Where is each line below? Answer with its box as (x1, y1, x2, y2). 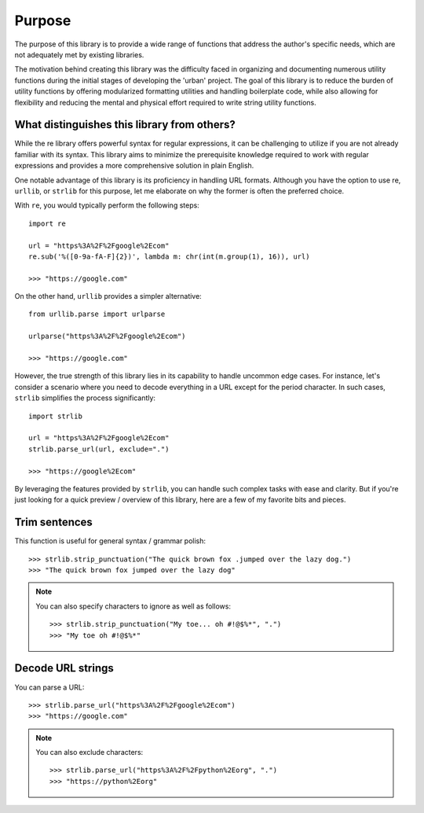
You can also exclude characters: (35, 748, 144, 757)
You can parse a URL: (14, 682, 85, 692)
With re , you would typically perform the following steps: (14, 200, 199, 210)
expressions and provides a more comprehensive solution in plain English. (14, 161, 254, 171)
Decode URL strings (14, 661, 114, 675)
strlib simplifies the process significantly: (14, 393, 156, 403)
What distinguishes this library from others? (14, 118, 236, 131)
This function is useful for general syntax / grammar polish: (14, 536, 207, 546)
